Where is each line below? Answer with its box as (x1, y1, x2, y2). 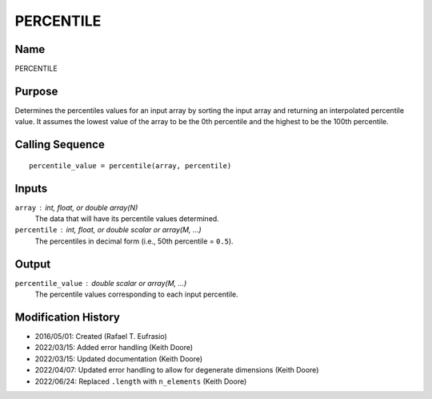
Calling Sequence (14, 138, 106, 151)
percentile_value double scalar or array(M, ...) (14, 278, 187, 288)
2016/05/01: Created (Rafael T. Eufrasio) (34, 332, 167, 341)
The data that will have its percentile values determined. (34, 214, 219, 224)
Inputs (14, 181, 48, 195)
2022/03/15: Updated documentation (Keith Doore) (34, 353, 203, 364)
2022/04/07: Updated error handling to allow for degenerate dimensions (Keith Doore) (34, 365, 319, 375)
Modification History (14, 310, 120, 324)
